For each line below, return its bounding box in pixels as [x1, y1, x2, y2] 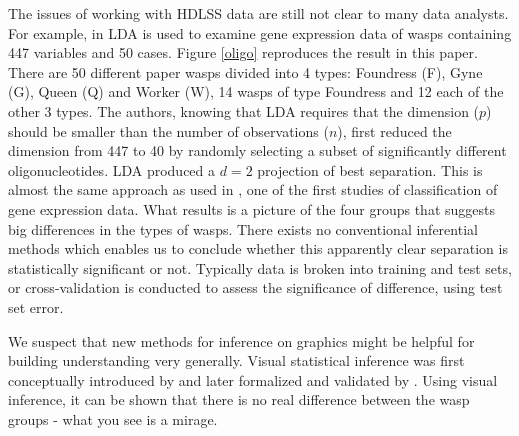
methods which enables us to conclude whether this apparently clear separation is [8, 238, 508, 259]
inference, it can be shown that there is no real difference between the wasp [8, 389, 470, 410]
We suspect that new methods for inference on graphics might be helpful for [8, 330, 475, 351]
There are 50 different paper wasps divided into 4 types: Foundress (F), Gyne [8, 61, 483, 82]
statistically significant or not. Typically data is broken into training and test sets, [8, 257, 512, 278]
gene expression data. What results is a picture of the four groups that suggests [8, 198, 495, 219]
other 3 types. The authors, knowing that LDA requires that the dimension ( [8, 100, 480, 121]
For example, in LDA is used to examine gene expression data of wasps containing [8, 22, 512, 43]
